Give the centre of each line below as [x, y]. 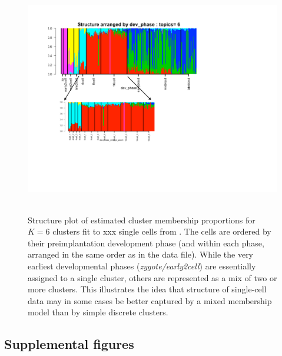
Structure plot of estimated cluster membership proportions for [142, 220]
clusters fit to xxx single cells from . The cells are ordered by [162, 231]
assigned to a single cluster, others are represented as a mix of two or [152, 277]
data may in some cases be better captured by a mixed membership [150, 300]
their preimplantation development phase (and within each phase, [146, 243]
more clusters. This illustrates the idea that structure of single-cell [147, 289]
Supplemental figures [69, 344]
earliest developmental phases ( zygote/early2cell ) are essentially [142, 266]
